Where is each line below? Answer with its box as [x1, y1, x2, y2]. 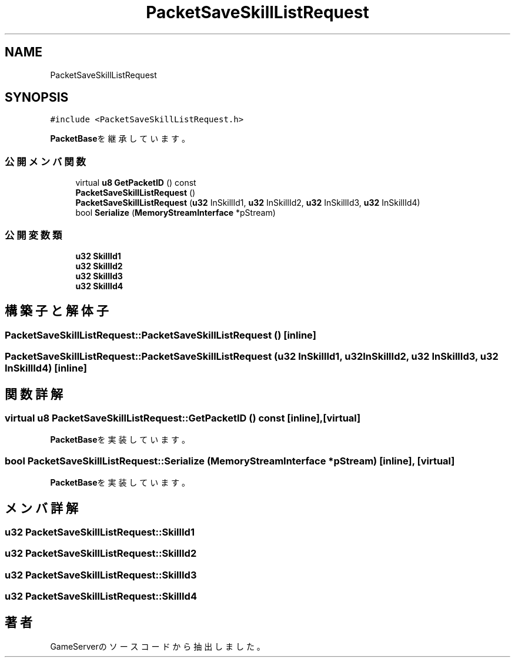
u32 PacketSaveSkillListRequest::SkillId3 [5, 569, 197, 581]
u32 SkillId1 [75, 250, 121, 261]
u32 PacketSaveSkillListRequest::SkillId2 [5, 547, 197, 560]
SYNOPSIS [5, 90, 69, 105]
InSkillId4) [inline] [5, 362, 87, 375]
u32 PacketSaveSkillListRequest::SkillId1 [5, 526, 195, 538]
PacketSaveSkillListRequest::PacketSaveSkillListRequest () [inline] [5, 329, 316, 341]
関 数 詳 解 [5, 386, 63, 402]
